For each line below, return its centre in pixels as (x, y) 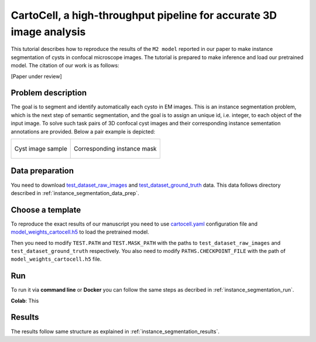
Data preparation (42, 171)
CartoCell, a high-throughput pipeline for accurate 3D (144, 15)
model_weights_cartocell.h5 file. (56, 259)
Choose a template (46, 210)
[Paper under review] (37, 76)
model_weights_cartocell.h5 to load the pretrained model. (80, 232)
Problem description (49, 93)
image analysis (48, 32)
